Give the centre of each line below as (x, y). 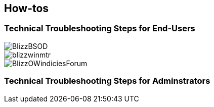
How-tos (27, 8)
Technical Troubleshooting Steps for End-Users (100, 29)
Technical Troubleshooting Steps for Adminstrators (107, 81)
